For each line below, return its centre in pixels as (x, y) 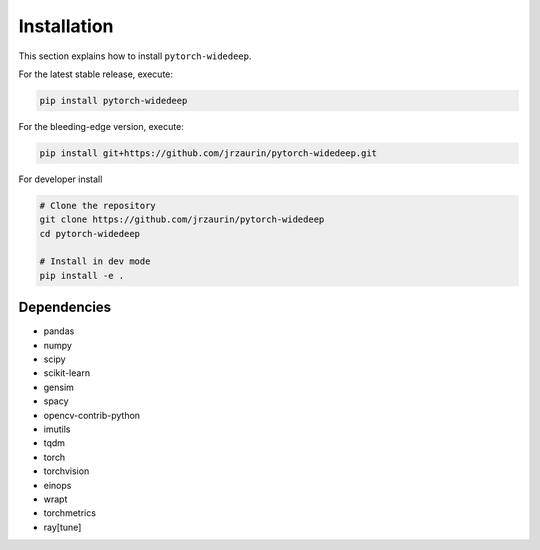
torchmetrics (70, 513)
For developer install (60, 179)
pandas (59, 331)
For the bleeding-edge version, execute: (101, 126)
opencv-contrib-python (91, 415)
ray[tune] (62, 527)
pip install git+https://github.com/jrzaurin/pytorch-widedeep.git (208, 153)
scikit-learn (66, 373)
